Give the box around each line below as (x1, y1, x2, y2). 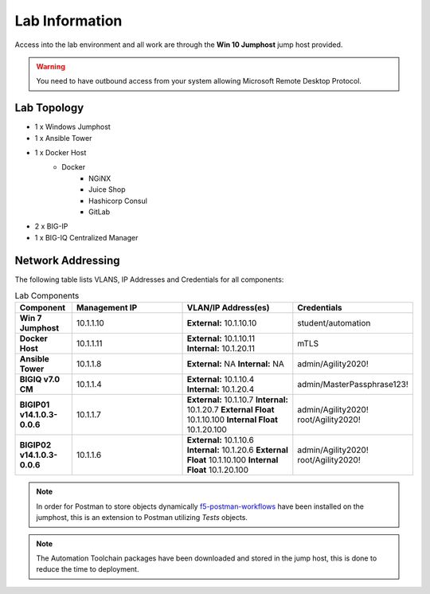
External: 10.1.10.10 (186, 318, 257, 329)
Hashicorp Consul (88, 196, 147, 205)
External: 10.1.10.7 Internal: (186, 394, 288, 405)
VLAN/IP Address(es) (186, 303, 270, 314)
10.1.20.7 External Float (186, 404, 275, 416)
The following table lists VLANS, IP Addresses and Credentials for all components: (14, 275, 284, 284)
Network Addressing (14, 253, 120, 267)
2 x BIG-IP (34, 221, 68, 231)
